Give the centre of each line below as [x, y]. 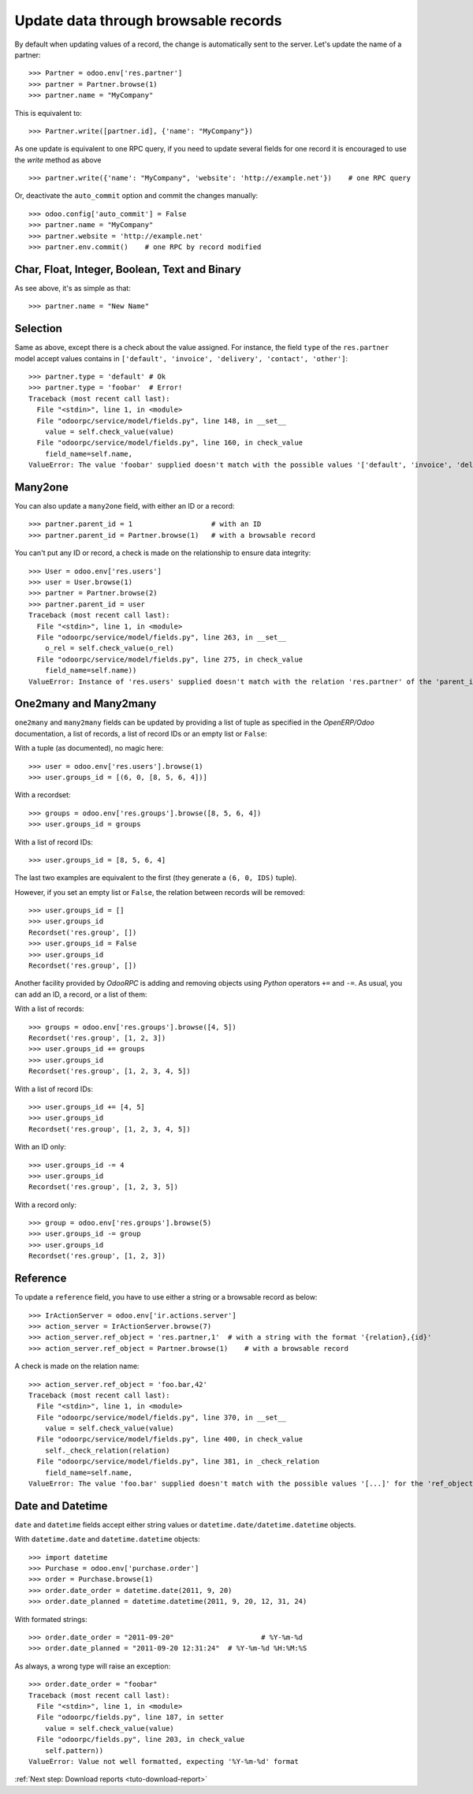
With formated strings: [51, 1619]
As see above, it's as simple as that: [73, 288]
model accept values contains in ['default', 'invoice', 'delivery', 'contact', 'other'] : [181, 358]
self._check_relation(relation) [107, 1450]
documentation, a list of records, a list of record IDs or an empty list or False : [141, 733]
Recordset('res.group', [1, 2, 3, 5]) [104, 1187]
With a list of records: [49, 1009]
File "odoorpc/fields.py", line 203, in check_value [141, 1740]
